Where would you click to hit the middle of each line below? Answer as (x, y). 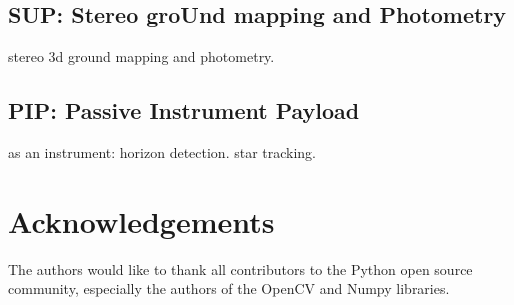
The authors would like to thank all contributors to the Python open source (240, 268)
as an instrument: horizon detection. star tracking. (162, 152)
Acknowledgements (141, 220)
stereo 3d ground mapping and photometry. (141, 56)
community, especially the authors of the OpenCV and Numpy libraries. (229, 288)
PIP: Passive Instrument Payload (184, 110)
